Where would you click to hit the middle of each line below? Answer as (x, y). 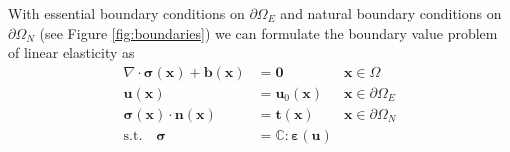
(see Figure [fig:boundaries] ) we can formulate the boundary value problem (268, 32)
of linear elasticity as (71, 52)
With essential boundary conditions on (126, 13)
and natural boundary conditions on (391, 13)
